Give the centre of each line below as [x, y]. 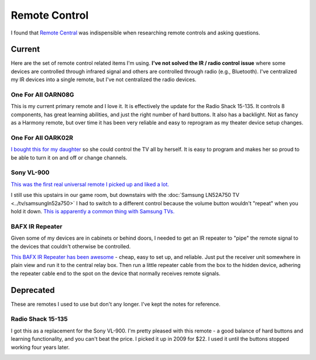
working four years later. [40, 347]
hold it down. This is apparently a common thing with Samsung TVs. [93, 211]
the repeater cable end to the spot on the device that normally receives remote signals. [116, 273]
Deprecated [33, 290]
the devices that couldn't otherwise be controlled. [71, 246]
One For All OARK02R [42, 137]
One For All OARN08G [42, 95]
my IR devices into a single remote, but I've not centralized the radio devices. [104, 79]
